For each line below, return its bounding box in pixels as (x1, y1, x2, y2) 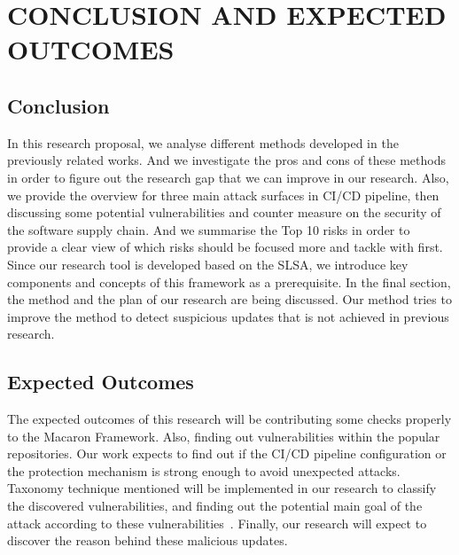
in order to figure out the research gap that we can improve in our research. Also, (7, 168, 449, 186)
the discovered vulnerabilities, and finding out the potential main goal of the (7, 496, 423, 515)
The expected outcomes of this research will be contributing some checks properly (7, 410, 452, 428)
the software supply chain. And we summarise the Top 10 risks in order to (7, 220, 410, 238)
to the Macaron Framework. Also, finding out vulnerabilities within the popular (7, 426, 440, 445)
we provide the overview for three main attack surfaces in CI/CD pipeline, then (7, 185, 440, 204)
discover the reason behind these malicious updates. (7, 531, 288, 550)
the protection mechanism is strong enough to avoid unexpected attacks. (7, 461, 401, 480)
